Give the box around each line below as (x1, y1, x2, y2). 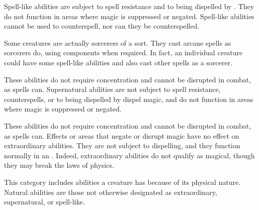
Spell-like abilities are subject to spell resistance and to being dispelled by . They (4, 1, 254, 11)
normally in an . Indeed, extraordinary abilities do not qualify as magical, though (4, 150, 255, 160)
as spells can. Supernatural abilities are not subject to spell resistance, (4, 84, 221, 94)
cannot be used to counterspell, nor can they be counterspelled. (4, 21, 200, 31)
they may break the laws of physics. (4, 160, 114, 170)
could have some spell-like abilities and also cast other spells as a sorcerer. (4, 57, 232, 67)
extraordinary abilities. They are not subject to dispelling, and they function (4, 140, 240, 151)
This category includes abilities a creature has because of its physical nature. (4, 176, 241, 187)
